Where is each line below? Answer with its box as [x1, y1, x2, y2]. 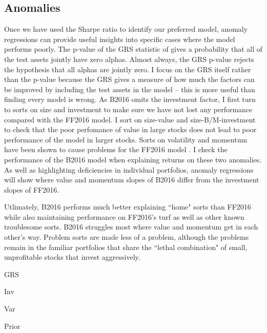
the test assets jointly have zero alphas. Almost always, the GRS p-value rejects [4, 53, 254, 64]
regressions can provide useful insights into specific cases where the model [4, 33, 235, 44]
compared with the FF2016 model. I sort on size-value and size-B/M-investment [4, 114, 256, 124]
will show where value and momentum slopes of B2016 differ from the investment [4, 174, 259, 185]
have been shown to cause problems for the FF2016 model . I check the [4, 144, 228, 155]
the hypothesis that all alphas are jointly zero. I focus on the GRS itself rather [4, 64, 251, 74]
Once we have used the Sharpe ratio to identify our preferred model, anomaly [4, 24, 248, 34]
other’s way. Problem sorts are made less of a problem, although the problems [4, 232, 249, 242]
